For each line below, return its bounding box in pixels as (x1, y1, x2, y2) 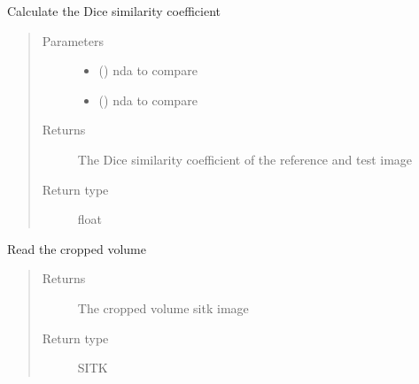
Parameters (42, 31, 104, 50)
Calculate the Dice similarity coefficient (7, 2, 221, 19)
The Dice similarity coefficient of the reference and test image (77, 150, 413, 168)
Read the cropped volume (7, 239, 146, 257)
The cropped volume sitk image (77, 298, 249, 317)
